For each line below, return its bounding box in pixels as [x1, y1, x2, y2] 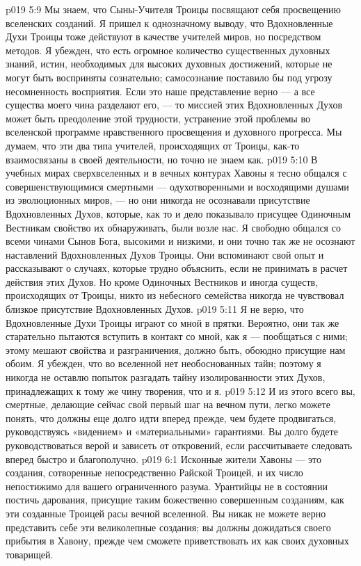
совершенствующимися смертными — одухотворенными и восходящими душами [6, 179, 349, 193]
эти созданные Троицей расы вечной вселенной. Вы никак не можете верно [6, 506, 326, 520]
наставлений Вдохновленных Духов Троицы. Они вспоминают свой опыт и [6, 247, 324, 261]
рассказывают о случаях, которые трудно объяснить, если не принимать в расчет [6, 261, 348, 275]
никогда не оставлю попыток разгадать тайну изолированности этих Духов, [6, 370, 326, 385]
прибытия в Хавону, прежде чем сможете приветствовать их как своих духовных [6, 533, 349, 548]
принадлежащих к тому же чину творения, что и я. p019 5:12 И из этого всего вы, [6, 383, 355, 398]
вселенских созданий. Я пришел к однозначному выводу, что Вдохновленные [6, 15, 333, 30]
